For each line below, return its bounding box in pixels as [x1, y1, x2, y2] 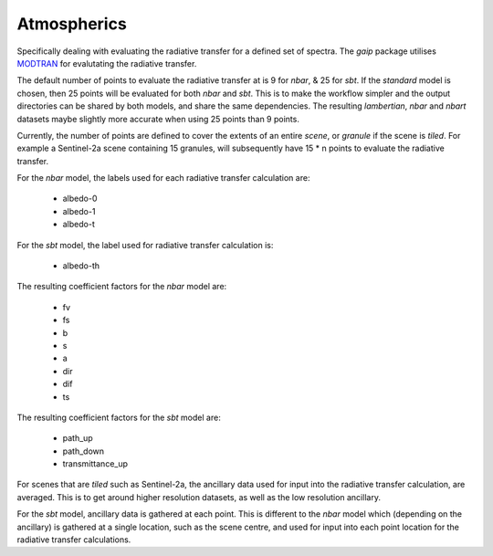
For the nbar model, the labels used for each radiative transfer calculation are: [16, 173, 310, 184]
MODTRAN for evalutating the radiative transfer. [16, 58, 197, 68]
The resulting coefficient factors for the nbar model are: [16, 281, 227, 292]
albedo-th [62, 260, 100, 271]
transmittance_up [62, 458, 128, 469]
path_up [62, 433, 93, 444]
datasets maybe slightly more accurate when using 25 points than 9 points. [16, 113, 300, 124]
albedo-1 [62, 205, 96, 216]
